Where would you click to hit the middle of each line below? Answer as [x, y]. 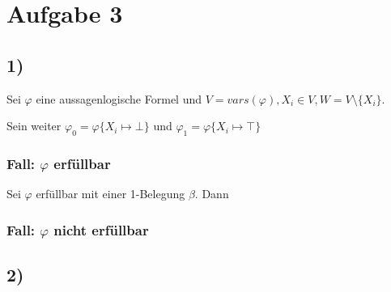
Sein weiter [34, 126]
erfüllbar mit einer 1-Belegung [110, 194]
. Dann [212, 194]
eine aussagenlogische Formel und [119, 98]
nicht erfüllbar [101, 229]
